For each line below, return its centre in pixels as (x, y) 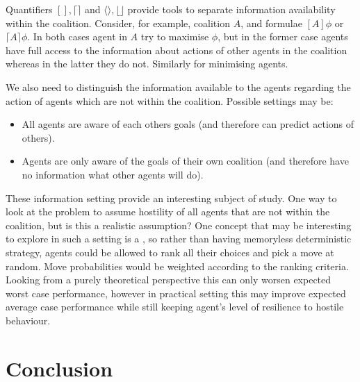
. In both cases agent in (77, 36)
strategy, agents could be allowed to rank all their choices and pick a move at (170, 252)
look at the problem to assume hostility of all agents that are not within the (168, 211)
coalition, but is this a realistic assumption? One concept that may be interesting (179, 225)
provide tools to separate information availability (231, 9)
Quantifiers (29, 9)
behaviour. (28, 320)
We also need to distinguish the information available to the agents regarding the (178, 86)
